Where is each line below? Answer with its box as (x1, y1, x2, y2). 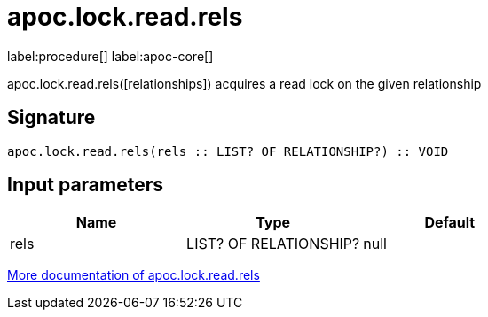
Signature (7, 106, 96, 129)
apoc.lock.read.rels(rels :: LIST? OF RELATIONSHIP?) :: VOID (7, 143, 449, 158)
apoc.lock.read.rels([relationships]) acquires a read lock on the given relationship (7, 75, 482, 91)
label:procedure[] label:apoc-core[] (7, 48, 214, 64)
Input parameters (7, 174, 164, 197)
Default (424, 213, 476, 232)
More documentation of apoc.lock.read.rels (7, 267, 260, 283)
